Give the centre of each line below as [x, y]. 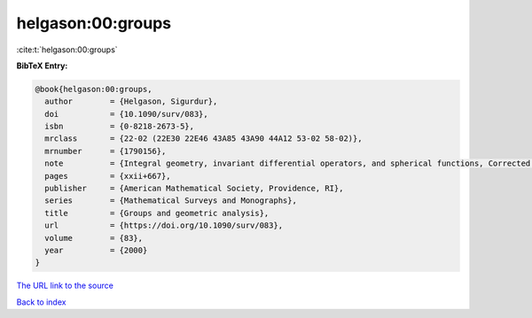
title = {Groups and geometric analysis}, [157, 213]
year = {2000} [96, 250]
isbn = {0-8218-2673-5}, [120, 127]
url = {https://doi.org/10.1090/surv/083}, [164, 225]
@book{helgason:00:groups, [94, 89]
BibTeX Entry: [42, 66]
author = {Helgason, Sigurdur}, [131, 101]
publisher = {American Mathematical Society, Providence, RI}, [194, 189]
